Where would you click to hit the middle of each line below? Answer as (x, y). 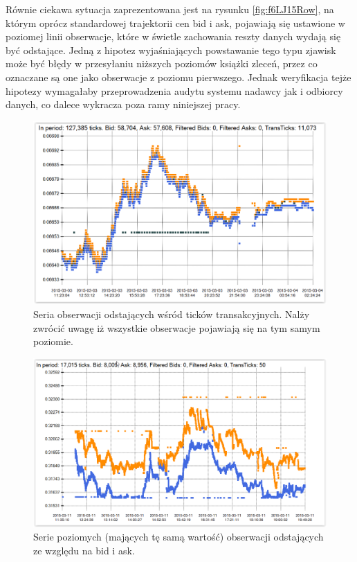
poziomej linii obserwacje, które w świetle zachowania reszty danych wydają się (173, 36)
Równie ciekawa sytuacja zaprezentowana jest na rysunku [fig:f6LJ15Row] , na (170, 9)
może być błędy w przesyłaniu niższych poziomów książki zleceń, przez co (162, 63)
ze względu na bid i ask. (84, 550)
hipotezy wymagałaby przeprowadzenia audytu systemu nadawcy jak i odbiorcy (174, 90)
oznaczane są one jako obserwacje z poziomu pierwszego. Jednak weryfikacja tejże (178, 77)
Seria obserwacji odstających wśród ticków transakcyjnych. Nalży (172, 314)
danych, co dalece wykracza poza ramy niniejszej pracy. (123, 104)
